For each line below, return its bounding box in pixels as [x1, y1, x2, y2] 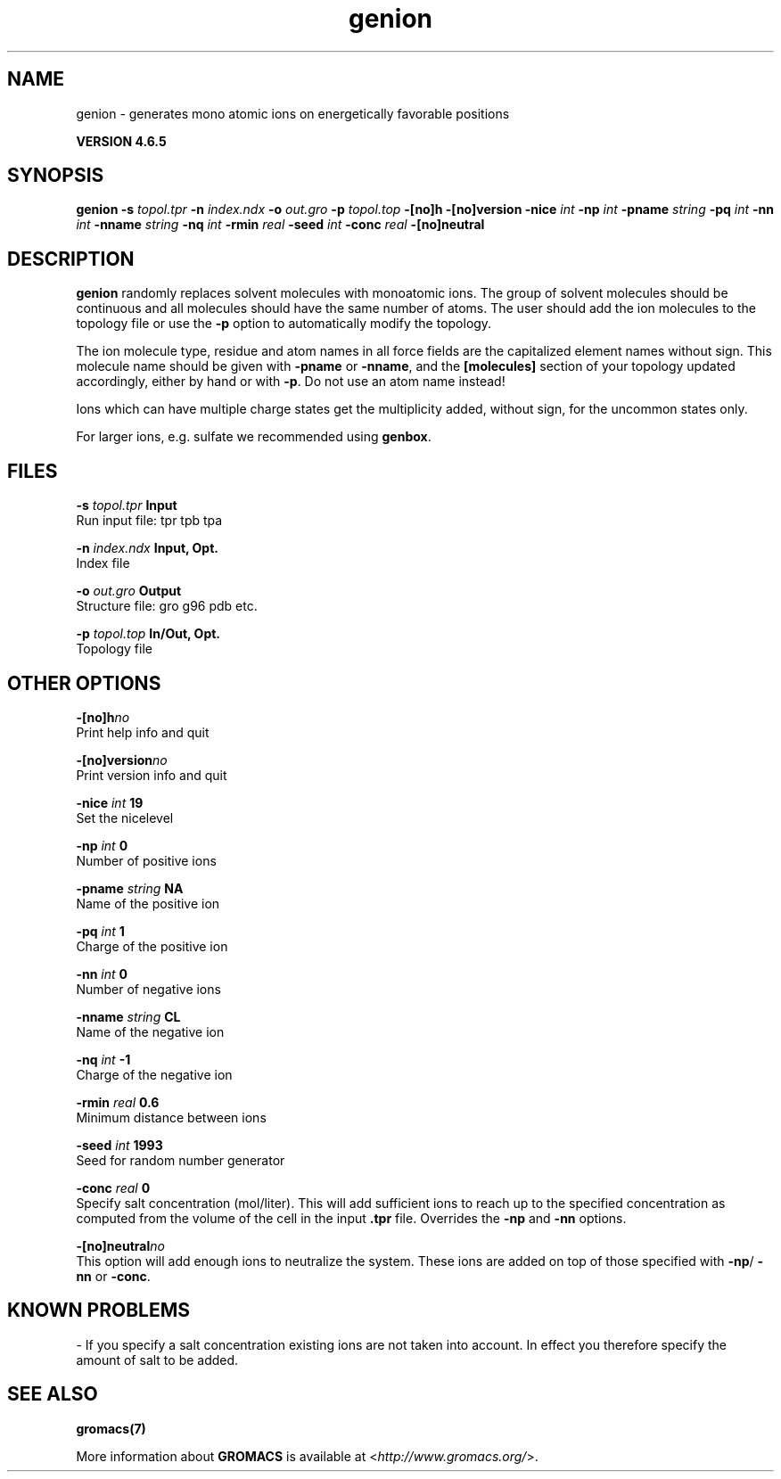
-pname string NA [76, 880, 184, 896]
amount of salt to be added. [76, 1352, 239, 1368]
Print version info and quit [76, 767, 227, 783]
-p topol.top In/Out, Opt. [76, 626, 221, 642]
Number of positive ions [76, 852, 217, 868]
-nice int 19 [76, 794, 144, 810]
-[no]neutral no [76, 1237, 165, 1253]
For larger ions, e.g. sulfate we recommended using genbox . [76, 429, 432, 445]
